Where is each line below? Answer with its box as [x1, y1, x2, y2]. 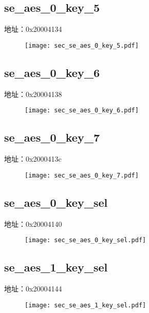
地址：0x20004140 [4, 218, 62, 229]
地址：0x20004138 [4, 88, 62, 99]
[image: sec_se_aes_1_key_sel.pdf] [25, 301, 146, 309]
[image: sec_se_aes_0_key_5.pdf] [25, 42, 139, 49]
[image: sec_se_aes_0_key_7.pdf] [25, 171, 139, 179]
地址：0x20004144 [4, 283, 62, 294]
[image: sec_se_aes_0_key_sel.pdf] [25, 237, 146, 244]
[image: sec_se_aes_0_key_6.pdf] [25, 107, 139, 114]
